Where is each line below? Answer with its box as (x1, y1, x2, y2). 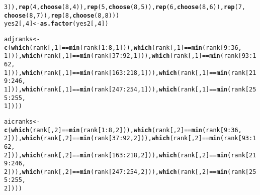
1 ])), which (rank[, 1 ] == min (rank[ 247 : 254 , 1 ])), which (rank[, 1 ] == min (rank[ (4, 85, 249, 93)
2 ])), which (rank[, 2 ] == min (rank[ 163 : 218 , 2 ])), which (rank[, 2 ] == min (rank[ (4, 151, 249, 159)
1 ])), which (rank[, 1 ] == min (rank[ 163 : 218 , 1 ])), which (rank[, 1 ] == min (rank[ (4, 69, 249, 76)
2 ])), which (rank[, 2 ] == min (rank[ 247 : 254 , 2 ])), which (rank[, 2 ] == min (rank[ (4, 168, 249, 175)
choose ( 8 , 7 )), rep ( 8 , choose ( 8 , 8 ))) (4, 12, 120, 19)
